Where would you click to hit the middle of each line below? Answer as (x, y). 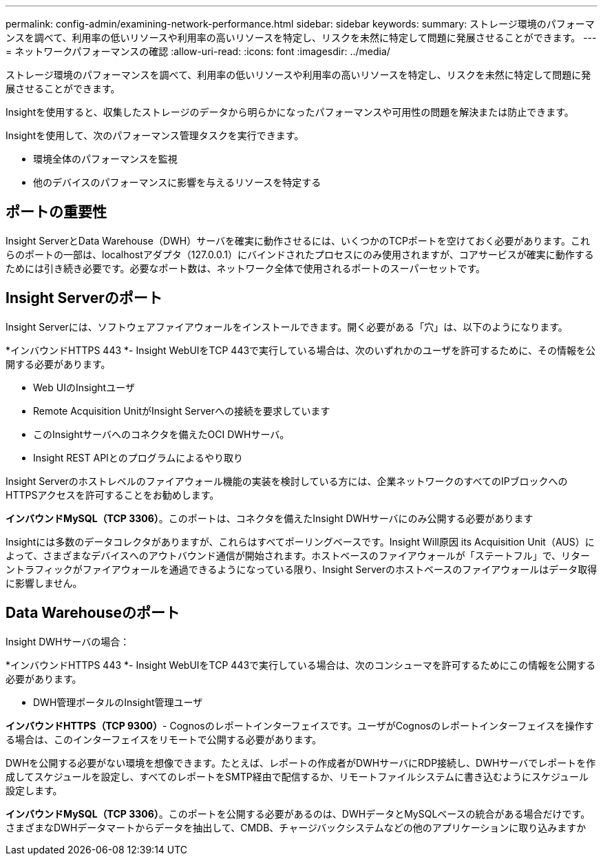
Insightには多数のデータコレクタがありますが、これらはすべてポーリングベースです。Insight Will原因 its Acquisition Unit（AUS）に (300, 541)
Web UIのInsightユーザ (84, 387)
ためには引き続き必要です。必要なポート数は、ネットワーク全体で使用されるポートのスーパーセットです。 (246, 268)
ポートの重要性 (56, 212)
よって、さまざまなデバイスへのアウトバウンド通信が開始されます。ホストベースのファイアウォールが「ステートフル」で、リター (298, 555)
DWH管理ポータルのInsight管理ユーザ (118, 702)
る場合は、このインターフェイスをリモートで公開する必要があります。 (164, 739)
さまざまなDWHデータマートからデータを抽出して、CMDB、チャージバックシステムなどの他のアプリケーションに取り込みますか (296, 827)
